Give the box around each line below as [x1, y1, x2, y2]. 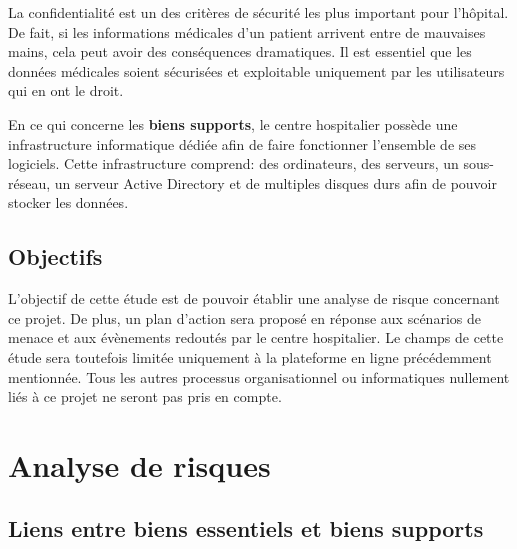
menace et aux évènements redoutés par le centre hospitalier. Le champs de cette [8, 327, 504, 348]
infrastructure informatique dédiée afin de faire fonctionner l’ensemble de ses [8, 133, 477, 154]
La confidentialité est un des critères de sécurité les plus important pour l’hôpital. [8, 2, 509, 22]
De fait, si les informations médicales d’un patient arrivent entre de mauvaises [8, 21, 486, 42]
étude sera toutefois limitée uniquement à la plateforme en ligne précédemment [8, 346, 492, 367]
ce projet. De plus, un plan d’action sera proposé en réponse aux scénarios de [8, 307, 481, 328]
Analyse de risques [8, 444, 271, 485]
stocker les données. [8, 192, 129, 213]
